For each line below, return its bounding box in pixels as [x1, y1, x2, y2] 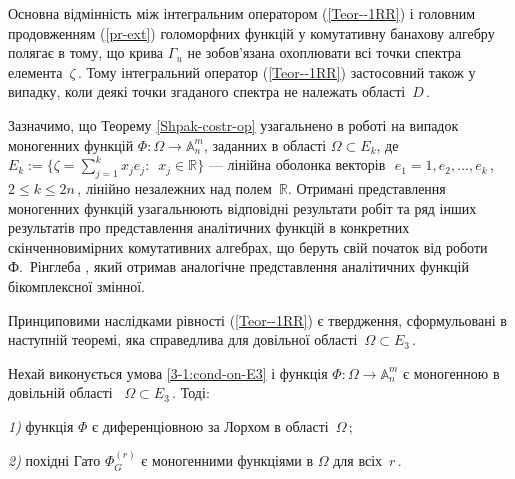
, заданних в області [203, 134, 327, 155]
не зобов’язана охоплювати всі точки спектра [187, 42, 461, 63]
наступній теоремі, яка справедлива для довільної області [8, 329, 358, 350]
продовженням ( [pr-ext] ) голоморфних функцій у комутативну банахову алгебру [8, 22, 495, 43]
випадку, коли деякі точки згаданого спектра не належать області [8, 81, 406, 102]
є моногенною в [403, 362, 500, 383]
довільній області [8, 382, 113, 403]
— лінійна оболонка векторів [208, 154, 386, 175]
